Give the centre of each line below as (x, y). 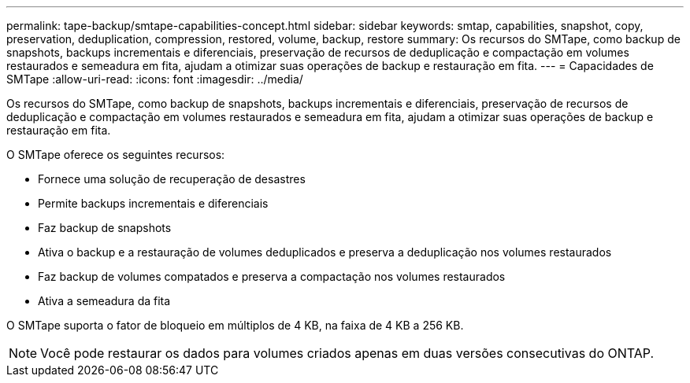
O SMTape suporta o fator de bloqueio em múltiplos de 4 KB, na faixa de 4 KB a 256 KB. (235, 325)
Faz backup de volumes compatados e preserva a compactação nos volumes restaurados (272, 276)
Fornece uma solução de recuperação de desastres (172, 179)
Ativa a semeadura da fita (104, 301)
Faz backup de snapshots (105, 228)
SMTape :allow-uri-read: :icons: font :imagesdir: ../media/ (155, 79)
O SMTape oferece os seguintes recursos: (116, 155)
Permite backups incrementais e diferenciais (153, 203)
